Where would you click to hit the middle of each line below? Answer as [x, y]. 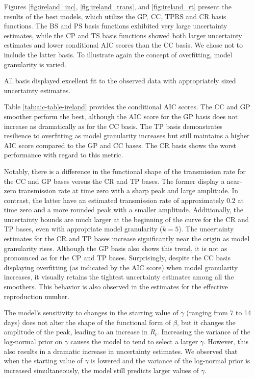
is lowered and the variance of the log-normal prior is [170, 361]
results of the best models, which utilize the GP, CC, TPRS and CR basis [115, 16]
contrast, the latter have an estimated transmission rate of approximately [114, 200]
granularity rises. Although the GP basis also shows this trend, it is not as [116, 248]
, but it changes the [206, 322]
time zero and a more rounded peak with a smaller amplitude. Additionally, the [124, 210]
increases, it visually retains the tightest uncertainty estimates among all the [119, 277]
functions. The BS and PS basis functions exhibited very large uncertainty [116, 26]
